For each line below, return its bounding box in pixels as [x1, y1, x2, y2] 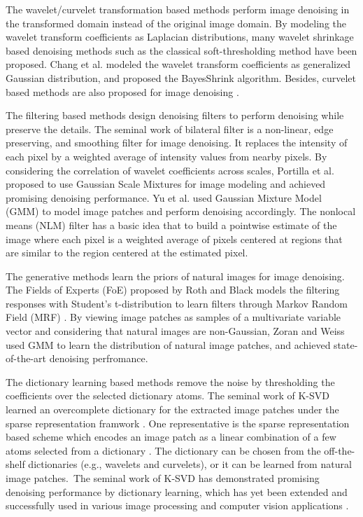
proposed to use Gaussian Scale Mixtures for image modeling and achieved [6, 177, 326, 191]
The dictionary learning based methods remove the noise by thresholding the [6, 374, 335, 389]
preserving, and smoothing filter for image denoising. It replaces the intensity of [6, 135, 348, 150]
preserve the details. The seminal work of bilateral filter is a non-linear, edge [6, 121, 334, 136]
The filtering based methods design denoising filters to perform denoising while [6, 108, 344, 123]
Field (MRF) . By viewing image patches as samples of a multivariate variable [6, 310, 341, 324]
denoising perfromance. [49, 351, 148, 366]
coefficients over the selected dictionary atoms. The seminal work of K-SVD [6, 388, 329, 403]
